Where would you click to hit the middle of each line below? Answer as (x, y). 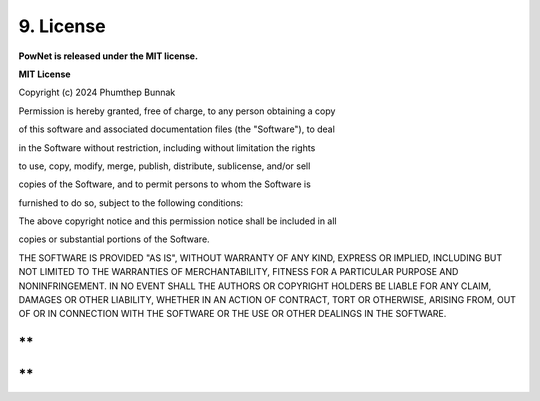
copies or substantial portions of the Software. (114, 239)
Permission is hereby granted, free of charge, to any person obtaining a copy (177, 111)
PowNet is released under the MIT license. (108, 56)
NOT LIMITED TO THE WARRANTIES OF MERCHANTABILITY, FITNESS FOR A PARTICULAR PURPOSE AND (238, 272)
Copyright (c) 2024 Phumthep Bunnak (97, 92)
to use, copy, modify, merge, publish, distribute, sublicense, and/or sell (164, 166)
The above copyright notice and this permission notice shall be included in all (177, 221)
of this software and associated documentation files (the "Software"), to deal (176, 129)
